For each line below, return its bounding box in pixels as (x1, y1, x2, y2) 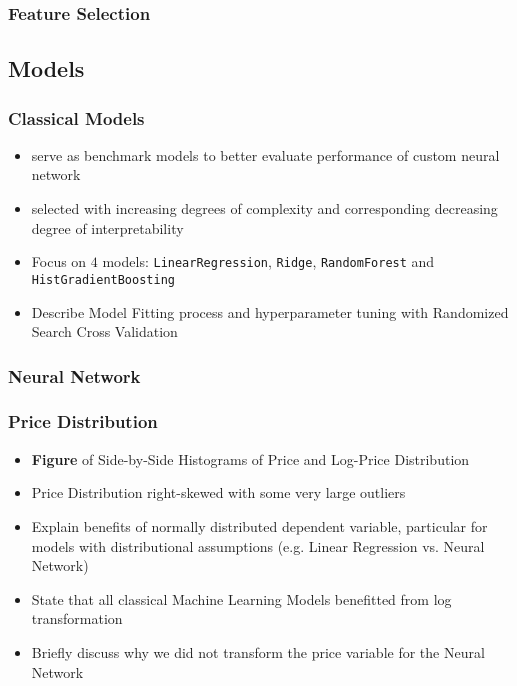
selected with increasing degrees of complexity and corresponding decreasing (31, 198, 498, 219)
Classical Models (8, 105, 145, 130)
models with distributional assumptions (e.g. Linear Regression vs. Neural (31, 535, 485, 556)
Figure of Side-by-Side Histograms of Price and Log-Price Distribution (31, 448, 470, 469)
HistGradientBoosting (31, 272, 175, 287)
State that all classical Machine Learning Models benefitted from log (31, 588, 452, 609)
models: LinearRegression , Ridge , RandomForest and (102, 251, 435, 272)
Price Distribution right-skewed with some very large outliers (31, 482, 406, 503)
